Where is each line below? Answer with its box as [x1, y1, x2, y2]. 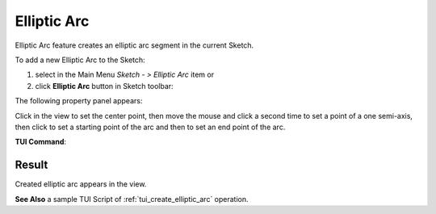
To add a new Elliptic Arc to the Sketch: [15, 55, 145, 65]
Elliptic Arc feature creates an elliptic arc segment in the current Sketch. [15, 40, 254, 50]
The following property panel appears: [15, 96, 143, 106]
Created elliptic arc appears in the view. [15, 179, 147, 189]
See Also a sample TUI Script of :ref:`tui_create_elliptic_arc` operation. [15, 194, 249, 204]
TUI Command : [15, 137, 67, 147]
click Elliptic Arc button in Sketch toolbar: [35, 81, 174, 90]
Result [15, 158, 48, 172]
